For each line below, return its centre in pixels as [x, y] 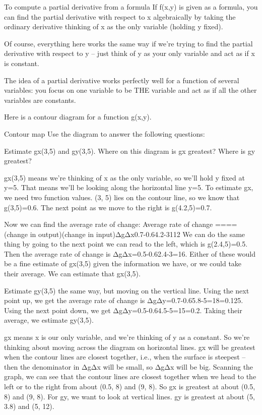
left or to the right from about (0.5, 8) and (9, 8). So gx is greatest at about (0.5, [130, 386]
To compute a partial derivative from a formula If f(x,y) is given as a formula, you [131, 7]
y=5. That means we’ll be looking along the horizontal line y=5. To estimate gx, [129, 187]
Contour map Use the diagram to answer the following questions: [105, 133]
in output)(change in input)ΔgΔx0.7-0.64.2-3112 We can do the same [138, 234]
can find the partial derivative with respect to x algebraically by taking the [120, 16]
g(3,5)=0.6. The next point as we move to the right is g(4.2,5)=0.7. [108, 207]
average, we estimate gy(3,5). [49, 320]
